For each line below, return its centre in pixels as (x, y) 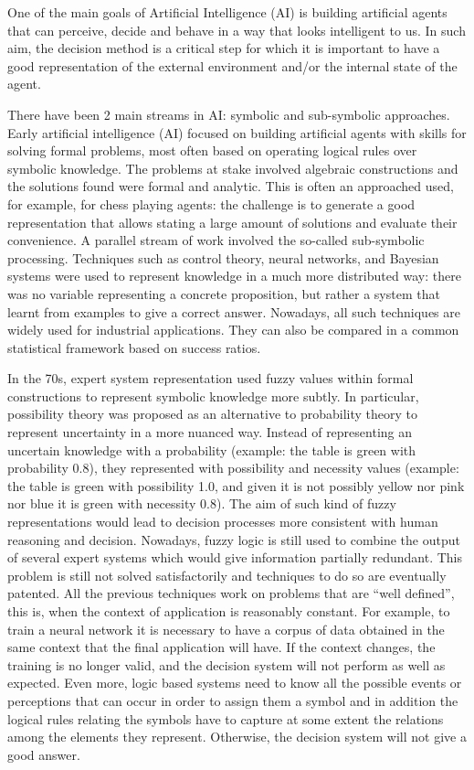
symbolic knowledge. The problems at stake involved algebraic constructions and (233, 168)
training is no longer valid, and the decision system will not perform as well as (226, 664)
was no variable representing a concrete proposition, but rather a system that (224, 293)
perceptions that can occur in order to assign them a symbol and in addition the (233, 700)
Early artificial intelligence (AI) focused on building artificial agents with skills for (237, 132)
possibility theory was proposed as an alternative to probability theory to (213, 414)
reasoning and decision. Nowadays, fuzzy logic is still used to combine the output (234, 539)
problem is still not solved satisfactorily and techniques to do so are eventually (227, 575)
